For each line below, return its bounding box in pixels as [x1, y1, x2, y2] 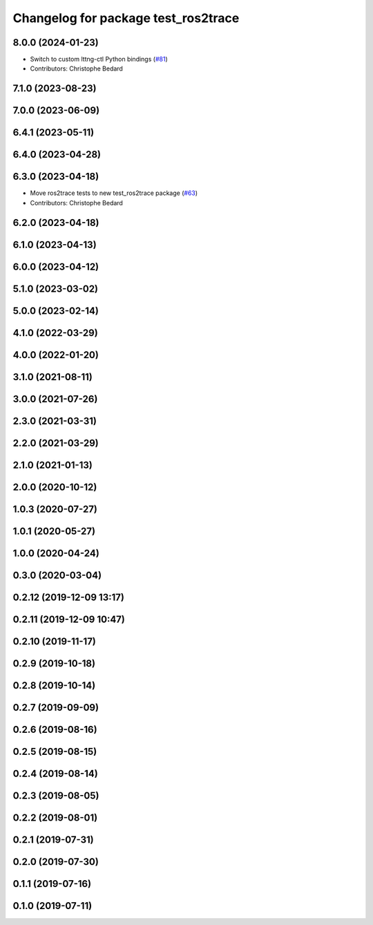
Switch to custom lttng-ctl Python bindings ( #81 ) [30, 55, 169, 64]
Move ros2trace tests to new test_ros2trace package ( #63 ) [30, 189, 198, 197]
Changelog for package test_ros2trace [12, 10, 240, 26]
